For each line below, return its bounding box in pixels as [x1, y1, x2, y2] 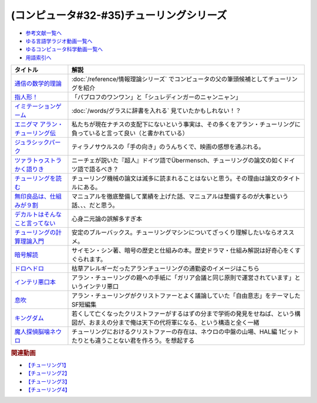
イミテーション [14, 102, 56, 111]
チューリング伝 [14, 129, 56, 138]
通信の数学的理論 [14, 79, 62, 88]
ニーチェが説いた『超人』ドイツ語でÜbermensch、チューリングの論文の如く [71, 156, 284, 165]
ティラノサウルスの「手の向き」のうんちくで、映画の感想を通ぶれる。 [71, 143, 265, 151]
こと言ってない [14, 219, 56, 228]
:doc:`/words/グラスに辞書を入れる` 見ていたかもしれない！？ [71, 106, 242, 115]
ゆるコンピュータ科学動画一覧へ [25, 46, 103, 53]
